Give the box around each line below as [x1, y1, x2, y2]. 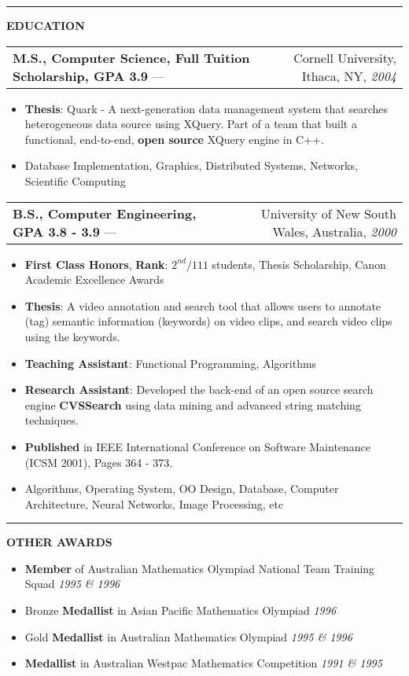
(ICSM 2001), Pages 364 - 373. [24, 454, 173, 470]
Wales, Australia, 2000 [272, 222, 396, 241]
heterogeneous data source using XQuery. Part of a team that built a [24, 116, 357, 132]
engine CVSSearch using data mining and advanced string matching [24, 396, 361, 413]
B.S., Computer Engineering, [13, 204, 197, 222]
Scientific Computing [24, 172, 126, 189]
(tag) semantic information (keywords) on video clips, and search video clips [24, 313, 392, 329]
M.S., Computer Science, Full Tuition [13, 48, 250, 67]
